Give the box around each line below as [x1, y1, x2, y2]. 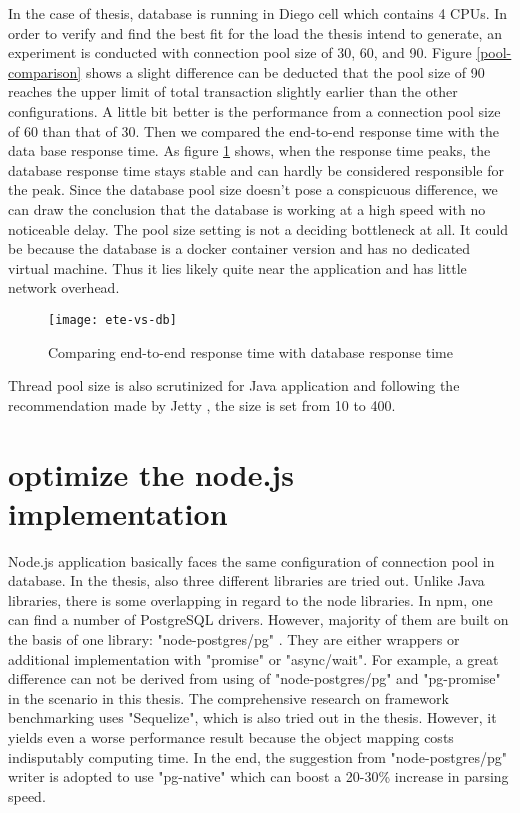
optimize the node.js [8, 453, 294, 494]
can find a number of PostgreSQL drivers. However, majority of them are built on [8, 609, 509, 630]
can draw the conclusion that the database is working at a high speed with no [8, 198, 486, 219]
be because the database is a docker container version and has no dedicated [8, 238, 471, 259]
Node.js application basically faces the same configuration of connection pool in [8, 550, 495, 571]
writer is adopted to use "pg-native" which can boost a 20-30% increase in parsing [8, 766, 509, 787]
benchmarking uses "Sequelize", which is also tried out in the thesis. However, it [8, 707, 497, 728]
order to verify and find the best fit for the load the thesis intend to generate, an [8, 22, 502, 43]
